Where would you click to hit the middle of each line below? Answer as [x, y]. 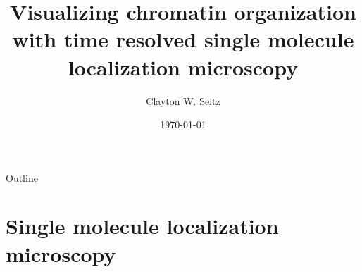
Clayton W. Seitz [183, 100]
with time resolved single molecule [183, 39]
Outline [22, 177]
